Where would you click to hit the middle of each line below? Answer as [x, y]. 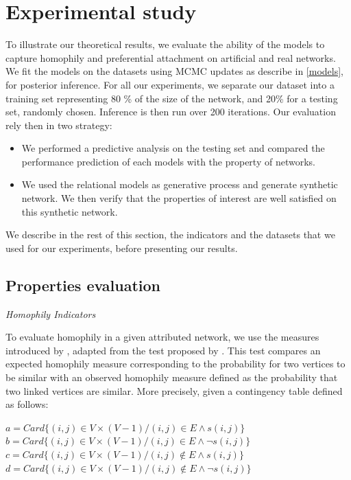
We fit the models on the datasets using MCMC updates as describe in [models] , [174, 71]
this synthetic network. [70, 211]
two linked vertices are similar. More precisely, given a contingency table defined [174, 390]
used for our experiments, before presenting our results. [122, 248]
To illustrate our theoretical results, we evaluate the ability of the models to [165, 44]
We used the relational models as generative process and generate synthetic [180, 184]
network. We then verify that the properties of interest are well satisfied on [179, 198]
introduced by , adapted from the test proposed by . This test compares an [163, 350]
